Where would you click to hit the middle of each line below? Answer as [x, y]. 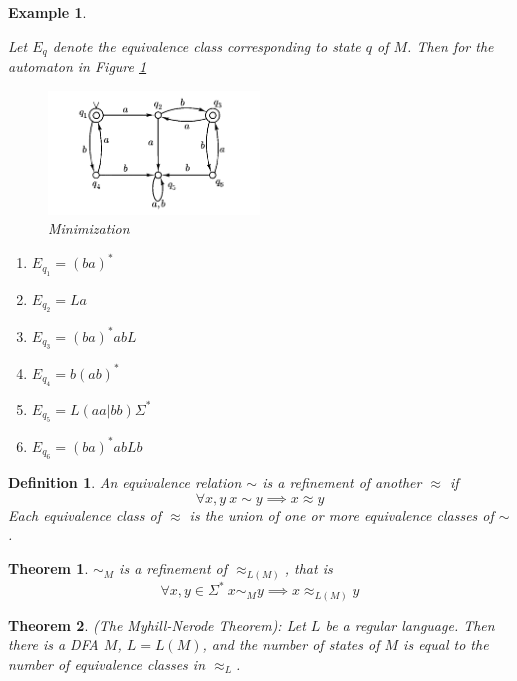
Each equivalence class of [84, 514]
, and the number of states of [291, 644]
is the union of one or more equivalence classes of [341, 514]
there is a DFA [53, 644]
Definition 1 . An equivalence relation [125, 482]
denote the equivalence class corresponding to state [206, 45]
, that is [308, 568]
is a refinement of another [342, 482]
